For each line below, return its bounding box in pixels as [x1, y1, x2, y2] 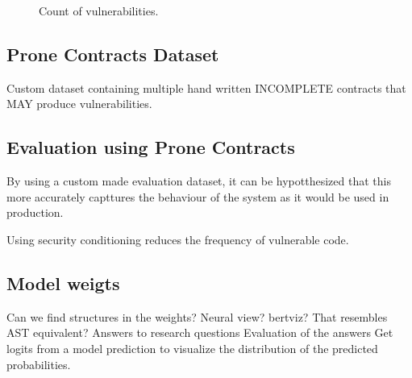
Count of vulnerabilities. [39, 2, 159, 19]
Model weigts [6, 270, 120, 295]
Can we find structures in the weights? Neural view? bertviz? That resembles [6, 308, 388, 325]
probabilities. [6, 355, 71, 372]
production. [6, 204, 64, 221]
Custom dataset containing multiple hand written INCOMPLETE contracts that [6, 79, 406, 96]
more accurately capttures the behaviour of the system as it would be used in [6, 188, 389, 205]
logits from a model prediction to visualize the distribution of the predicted [6, 339, 378, 356]
